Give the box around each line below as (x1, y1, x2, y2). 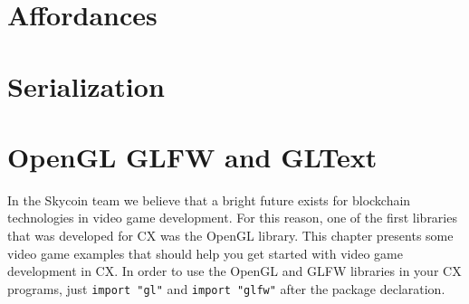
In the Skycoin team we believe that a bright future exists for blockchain (7, 190, 411, 209)
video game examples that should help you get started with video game (7, 243, 403, 262)
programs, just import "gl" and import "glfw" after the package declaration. (7, 279, 445, 298)
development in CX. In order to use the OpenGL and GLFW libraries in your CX (7, 261, 462, 280)
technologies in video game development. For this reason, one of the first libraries (7, 208, 457, 227)
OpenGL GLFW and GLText (7, 138, 378, 175)
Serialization (7, 67, 165, 104)
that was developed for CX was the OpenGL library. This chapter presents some (7, 226, 454, 245)
